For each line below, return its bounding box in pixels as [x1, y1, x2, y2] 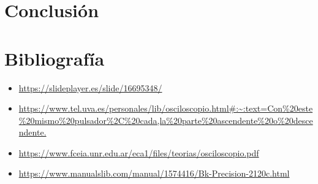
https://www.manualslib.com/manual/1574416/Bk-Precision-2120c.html [18, 167, 290, 180]
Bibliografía [4, 45, 105, 71]
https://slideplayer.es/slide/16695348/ [18, 81, 162, 94]
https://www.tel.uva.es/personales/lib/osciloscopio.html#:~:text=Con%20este [18, 102, 313, 115]
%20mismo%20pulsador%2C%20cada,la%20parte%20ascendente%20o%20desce [18, 113, 313, 126]
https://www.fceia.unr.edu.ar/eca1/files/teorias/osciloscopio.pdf [18, 146, 259, 159]
